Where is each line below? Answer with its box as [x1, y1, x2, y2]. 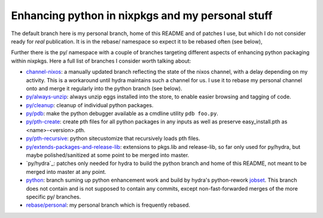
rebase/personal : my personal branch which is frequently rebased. [26, 201, 191, 208]
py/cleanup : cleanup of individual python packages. [26, 101, 154, 108]
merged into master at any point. [26, 168, 106, 175]
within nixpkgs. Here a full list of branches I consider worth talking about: [11, 57, 191, 64]
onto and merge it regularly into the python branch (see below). [26, 85, 182, 92]
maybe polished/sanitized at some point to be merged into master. [26, 152, 190, 159]
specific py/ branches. [26, 193, 81, 200]
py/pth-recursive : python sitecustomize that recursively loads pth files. [26, 135, 200, 142]
